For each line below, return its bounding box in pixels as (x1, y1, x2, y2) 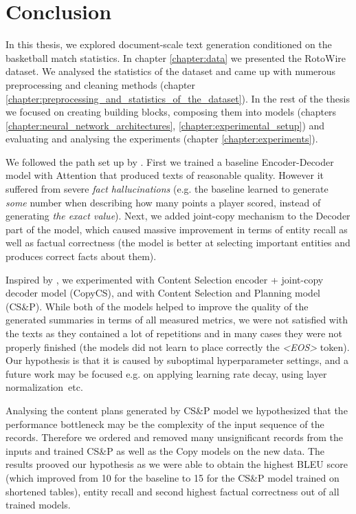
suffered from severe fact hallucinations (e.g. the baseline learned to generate (5, 182, 329, 196)
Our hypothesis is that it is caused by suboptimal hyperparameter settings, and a (5, 353, 348, 367)
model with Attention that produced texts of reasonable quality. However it (5, 168, 324, 182)
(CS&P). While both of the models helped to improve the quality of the (5, 299, 309, 313)
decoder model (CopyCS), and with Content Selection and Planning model (5, 286, 320, 300)
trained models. (5, 497, 71, 512)
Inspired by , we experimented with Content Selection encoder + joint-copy (5, 272, 324, 286)
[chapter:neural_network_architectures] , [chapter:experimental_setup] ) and (5, 118, 325, 132)
